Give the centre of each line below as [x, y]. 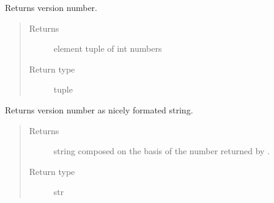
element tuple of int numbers [108, 48]
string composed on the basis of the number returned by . [162, 151]
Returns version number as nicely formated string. [99, 109]
